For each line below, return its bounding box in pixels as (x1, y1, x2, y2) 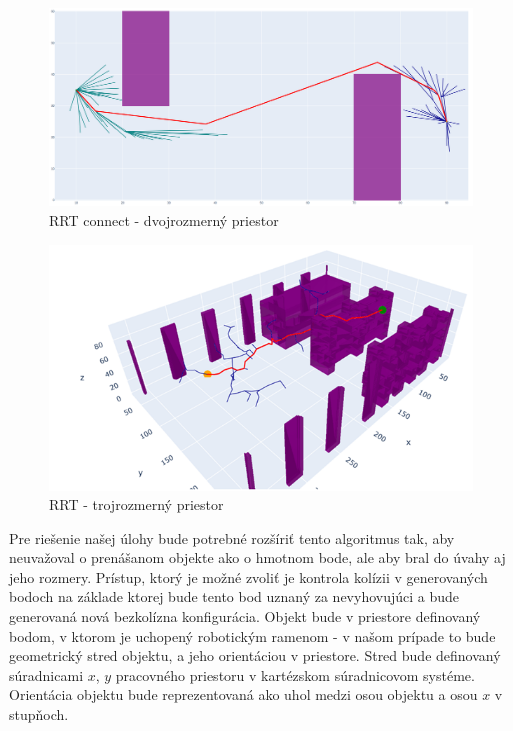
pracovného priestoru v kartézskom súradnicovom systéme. (115, 664, 475, 685)
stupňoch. (9, 704, 69, 725)
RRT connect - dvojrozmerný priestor (49, 209, 279, 230)
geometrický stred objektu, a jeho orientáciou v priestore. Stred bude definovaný (9, 645, 501, 666)
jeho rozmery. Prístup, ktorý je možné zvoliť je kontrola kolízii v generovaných (9, 566, 488, 587)
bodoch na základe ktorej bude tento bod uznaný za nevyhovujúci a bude (9, 586, 460, 607)
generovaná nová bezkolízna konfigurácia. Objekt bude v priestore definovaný (9, 606, 481, 627)
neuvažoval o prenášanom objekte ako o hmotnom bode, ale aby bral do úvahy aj (9, 547, 506, 568)
